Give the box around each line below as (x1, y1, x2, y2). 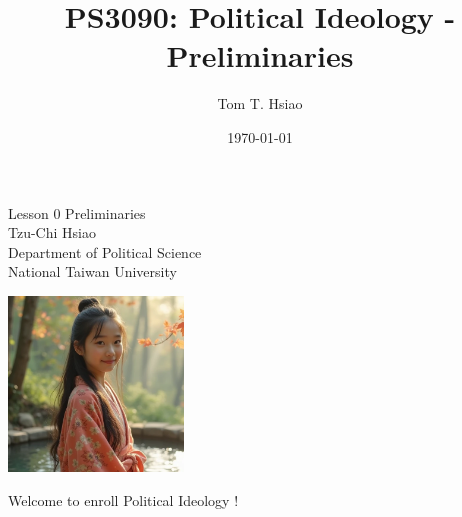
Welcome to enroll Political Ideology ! (8, 489, 239, 510)
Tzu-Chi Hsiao (8, 222, 96, 243)
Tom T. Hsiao (217, 93, 303, 114)
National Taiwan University (8, 261, 177, 282)
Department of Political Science (8, 241, 202, 262)
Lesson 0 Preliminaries (8, 202, 146, 223)
